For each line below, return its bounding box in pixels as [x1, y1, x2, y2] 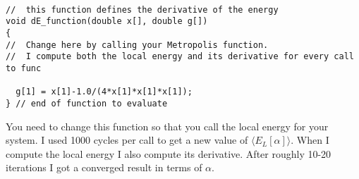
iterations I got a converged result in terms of [6, 160, 202, 175]
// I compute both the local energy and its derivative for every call [6, 51, 354, 62]
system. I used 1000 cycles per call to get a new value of [6, 132, 248, 147]
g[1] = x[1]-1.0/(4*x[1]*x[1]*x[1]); [16, 87, 193, 97]
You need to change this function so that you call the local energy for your [6, 118, 329, 133]
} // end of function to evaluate [6, 98, 168, 109]
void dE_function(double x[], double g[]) [6, 16, 208, 27]
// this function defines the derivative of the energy [6, 4, 279, 15]
